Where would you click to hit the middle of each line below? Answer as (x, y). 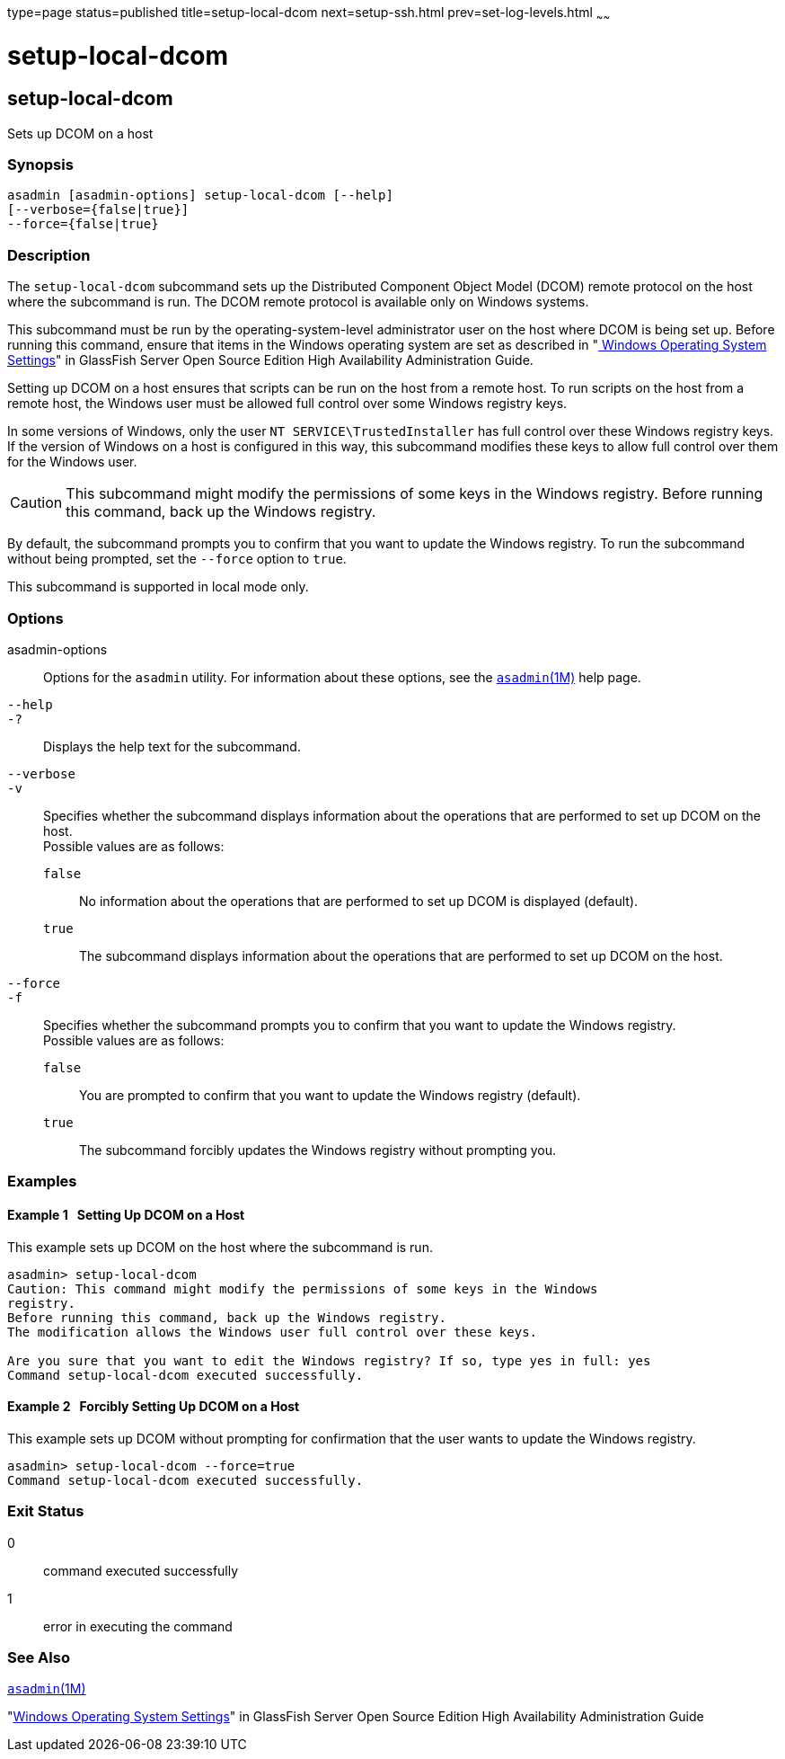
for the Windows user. (72, 462)
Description (49, 255)
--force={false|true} (83, 224)
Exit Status (46, 1511)
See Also (39, 1657)
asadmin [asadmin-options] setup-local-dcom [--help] (200, 195)
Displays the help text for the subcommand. (172, 746)
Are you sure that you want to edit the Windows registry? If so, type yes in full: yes (329, 1360)
